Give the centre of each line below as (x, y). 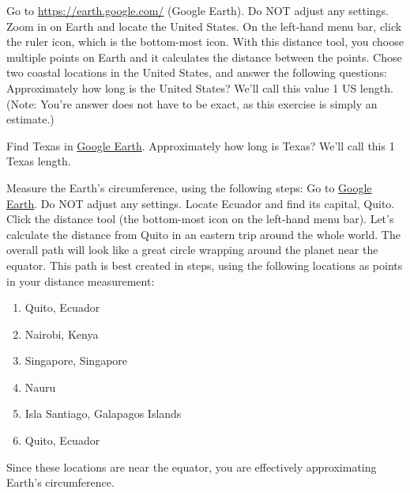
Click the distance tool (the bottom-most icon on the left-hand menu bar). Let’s (200, 219)
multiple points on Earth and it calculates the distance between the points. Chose (204, 57)
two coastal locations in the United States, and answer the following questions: (197, 72)
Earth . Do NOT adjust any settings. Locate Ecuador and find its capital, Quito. (201, 203)
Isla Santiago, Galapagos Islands (103, 413)
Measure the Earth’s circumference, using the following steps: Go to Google (189, 187)
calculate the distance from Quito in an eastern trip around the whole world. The (203, 234)
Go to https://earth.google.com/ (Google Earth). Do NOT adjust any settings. (198, 10)
